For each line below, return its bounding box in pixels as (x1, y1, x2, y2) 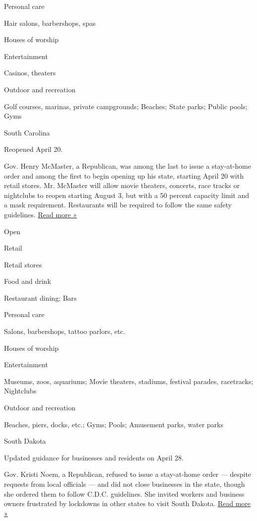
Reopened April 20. (4, 144, 63, 154)
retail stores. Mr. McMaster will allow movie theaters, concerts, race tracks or (4, 180, 240, 191)
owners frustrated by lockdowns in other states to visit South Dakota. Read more (4, 498, 251, 509)
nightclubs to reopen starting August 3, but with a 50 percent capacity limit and (4, 190, 250, 200)
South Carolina (4, 127, 50, 137)
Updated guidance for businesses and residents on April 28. (4, 452, 184, 462)
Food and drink (4, 276, 51, 286)
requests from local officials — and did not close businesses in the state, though (4, 479, 245, 489)
